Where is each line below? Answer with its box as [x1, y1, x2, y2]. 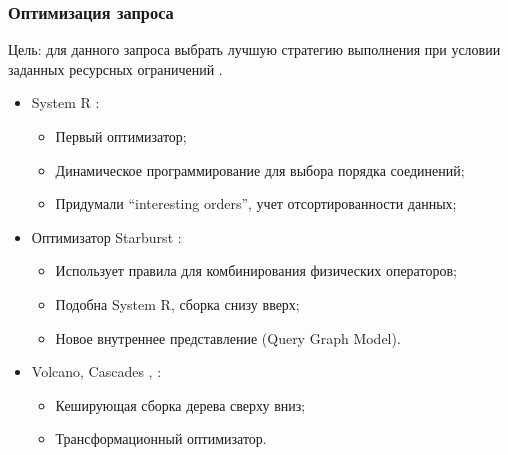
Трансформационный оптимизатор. [55, 428, 267, 449]
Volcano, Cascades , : [31, 361, 162, 382]
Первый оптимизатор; [55, 126, 187, 146]
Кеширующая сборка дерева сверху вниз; [55, 394, 306, 415]
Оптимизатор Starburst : [31, 226, 182, 247]
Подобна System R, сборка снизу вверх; [55, 293, 300, 314]
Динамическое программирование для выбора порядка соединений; [55, 159, 465, 180]
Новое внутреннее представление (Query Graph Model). [55, 327, 401, 348]
